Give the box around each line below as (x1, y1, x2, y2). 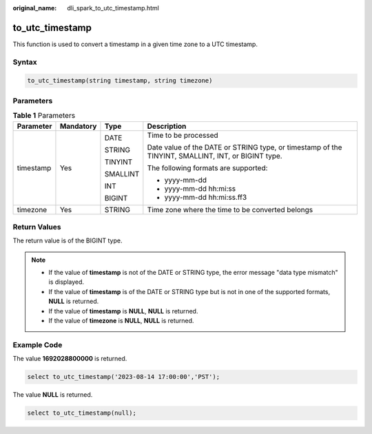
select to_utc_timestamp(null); (27, 409, 137, 417)
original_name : (12, 4, 57, 12)
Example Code (12, 340, 63, 349)
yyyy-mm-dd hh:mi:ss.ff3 (164, 192, 247, 202)
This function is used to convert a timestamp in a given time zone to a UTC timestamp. (12, 40, 258, 48)
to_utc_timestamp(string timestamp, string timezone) (27, 76, 213, 85)
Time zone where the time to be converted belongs (147, 205, 313, 214)
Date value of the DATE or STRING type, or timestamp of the (147, 142, 342, 152)
